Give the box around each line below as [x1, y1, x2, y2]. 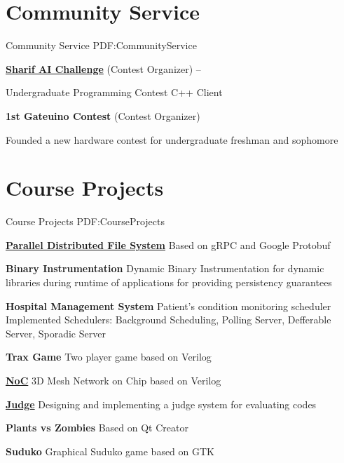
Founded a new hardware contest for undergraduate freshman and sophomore [6, 132, 338, 147]
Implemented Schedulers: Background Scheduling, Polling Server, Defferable [6, 312, 331, 327]
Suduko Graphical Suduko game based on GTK [6, 443, 215, 458]
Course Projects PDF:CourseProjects [6, 214, 165, 229]
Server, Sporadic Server [6, 326, 106, 340]
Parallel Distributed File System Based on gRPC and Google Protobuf [6, 237, 331, 252]
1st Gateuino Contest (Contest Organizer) [6, 108, 200, 123]
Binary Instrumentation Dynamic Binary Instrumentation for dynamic [6, 261, 324, 276]
